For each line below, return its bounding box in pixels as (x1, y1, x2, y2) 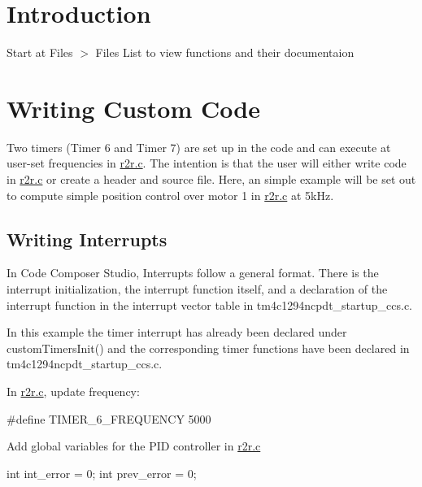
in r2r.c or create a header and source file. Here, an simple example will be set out (7, 171, 416, 188)
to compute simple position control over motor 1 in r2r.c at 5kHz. (7, 186, 334, 203)
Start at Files (7, 44, 73, 61)
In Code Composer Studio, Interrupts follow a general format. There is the (7, 264, 379, 281)
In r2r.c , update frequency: (7, 382, 140, 399)
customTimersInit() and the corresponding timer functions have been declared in (7, 339, 410, 356)
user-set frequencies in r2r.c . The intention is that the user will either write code (7, 154, 407, 172)
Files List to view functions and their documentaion (95, 44, 355, 61)
